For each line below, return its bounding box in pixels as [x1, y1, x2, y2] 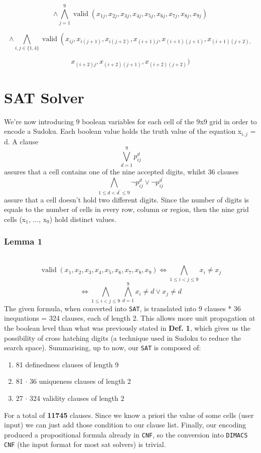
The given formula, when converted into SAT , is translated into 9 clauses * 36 [4, 303, 241, 313]
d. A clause [4, 136, 39, 146]
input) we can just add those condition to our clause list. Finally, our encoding [4, 419, 246, 430]
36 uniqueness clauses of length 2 [30, 376, 131, 386]
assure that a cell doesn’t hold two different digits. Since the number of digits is [4, 194, 249, 204]
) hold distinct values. [49, 213, 116, 224]
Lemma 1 [4, 235, 43, 248]
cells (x [4, 213, 26, 224]
